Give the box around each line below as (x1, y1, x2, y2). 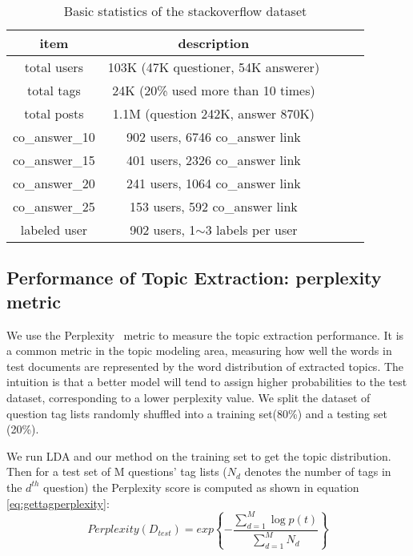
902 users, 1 (130, 220, 196, 239)
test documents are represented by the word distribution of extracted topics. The (6, 357, 404, 374)
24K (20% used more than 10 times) (112, 81, 315, 99)
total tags (27, 81, 81, 99)
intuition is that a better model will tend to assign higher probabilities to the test (6, 373, 407, 390)
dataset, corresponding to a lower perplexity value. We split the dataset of (6, 389, 371, 405)
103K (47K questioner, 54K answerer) (107, 58, 320, 76)
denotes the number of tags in (244, 463, 391, 480)
